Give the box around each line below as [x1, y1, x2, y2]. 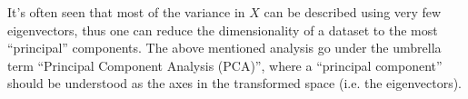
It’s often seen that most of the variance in [7, 3, 245, 21]
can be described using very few [264, 3, 442, 21]
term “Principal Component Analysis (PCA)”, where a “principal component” [7, 55, 443, 74]
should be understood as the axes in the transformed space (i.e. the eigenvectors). [7, 74, 463, 93]
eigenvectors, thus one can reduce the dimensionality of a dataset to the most [7, 20, 438, 39]
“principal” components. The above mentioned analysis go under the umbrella [7, 38, 442, 57]
